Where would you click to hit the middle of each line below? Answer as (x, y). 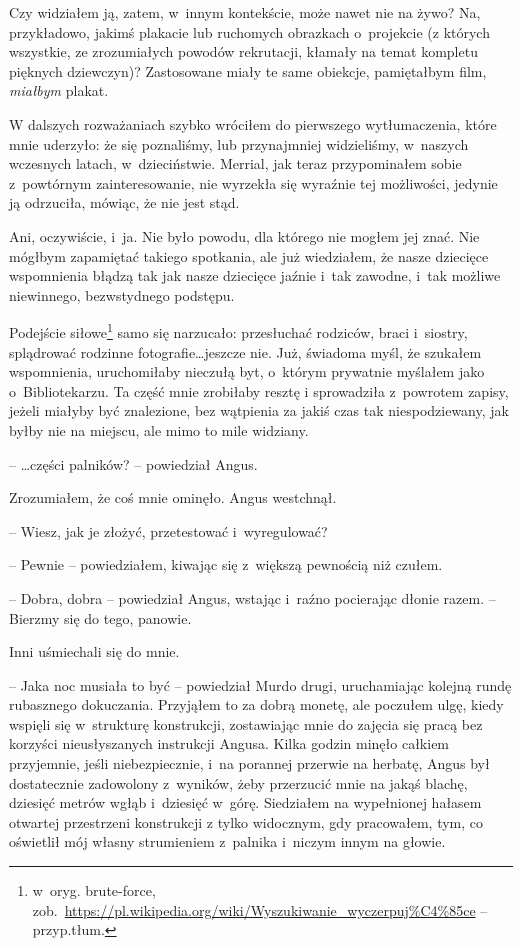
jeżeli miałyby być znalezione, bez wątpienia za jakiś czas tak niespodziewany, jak (259, 410)
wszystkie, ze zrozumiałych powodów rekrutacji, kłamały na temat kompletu (243, 51)
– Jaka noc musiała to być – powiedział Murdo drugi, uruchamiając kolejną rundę (260, 684)
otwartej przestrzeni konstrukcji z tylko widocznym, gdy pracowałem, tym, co (246, 821)
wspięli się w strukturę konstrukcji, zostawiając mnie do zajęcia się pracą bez (246, 723)
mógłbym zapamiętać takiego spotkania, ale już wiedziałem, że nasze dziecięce (249, 255)
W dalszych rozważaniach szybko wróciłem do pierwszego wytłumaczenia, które (253, 123)
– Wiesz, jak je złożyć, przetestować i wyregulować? (168, 530)
